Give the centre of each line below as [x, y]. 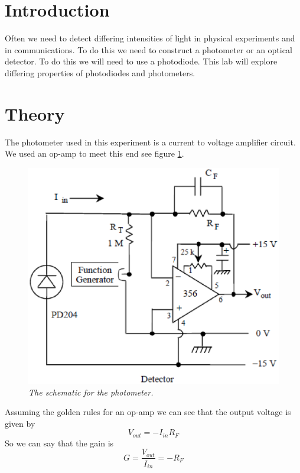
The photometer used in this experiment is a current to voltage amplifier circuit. [150, 142]
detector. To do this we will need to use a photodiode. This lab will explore [141, 61]
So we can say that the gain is [59, 443]
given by [20, 423]
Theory [35, 113]
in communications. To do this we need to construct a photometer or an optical [149, 49]
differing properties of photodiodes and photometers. [100, 72]
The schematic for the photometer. [91, 392]
